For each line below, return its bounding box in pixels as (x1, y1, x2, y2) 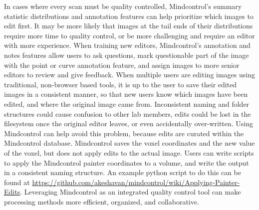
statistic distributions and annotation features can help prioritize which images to (4, 10, 254, 21)
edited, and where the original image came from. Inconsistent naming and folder (4, 98, 250, 109)
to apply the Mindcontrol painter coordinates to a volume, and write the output (4, 157, 249, 168)
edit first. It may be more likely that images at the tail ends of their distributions (4, 20, 253, 31)
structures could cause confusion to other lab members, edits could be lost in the (4, 108, 251, 119)
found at (4, 177, 30, 187)
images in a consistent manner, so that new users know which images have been (4, 89, 248, 99)
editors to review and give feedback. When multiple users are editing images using (4, 69, 255, 80)
